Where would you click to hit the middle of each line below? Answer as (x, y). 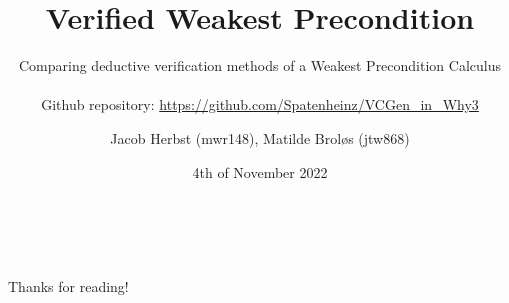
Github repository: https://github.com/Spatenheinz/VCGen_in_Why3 (260, 104)
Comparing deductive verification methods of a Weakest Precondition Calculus (259, 65)
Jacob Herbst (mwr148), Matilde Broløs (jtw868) (260, 137)
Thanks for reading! (68, 286)
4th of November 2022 (260, 171)
